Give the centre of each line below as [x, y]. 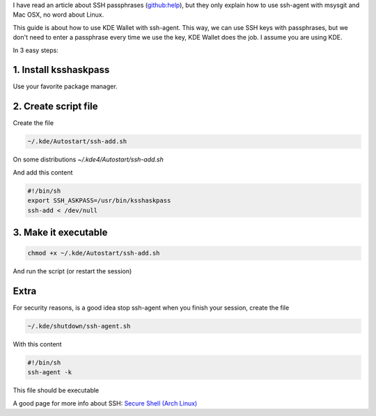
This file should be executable [56, 390]
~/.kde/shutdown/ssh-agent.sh [79, 326]
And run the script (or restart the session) [72, 271]
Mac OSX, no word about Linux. [58, 15]
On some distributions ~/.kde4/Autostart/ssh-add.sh [88, 159]
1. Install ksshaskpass [61, 70]
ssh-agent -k [50, 373]
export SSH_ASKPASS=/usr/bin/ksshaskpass [99, 201]
